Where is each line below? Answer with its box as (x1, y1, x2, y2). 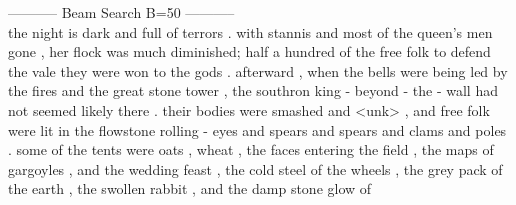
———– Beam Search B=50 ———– (8, 2, 235, 22)
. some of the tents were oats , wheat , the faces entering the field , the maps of (8, 139, 494, 160)
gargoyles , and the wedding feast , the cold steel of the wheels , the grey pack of (8, 158, 503, 179)
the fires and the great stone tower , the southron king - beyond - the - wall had (8, 80, 498, 101)
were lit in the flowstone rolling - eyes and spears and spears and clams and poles (8, 119, 507, 140)
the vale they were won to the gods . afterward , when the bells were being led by (8, 60, 508, 81)
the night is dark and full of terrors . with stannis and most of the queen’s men (8, 21, 493, 42)
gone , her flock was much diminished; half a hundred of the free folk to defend (8, 41, 491, 62)
